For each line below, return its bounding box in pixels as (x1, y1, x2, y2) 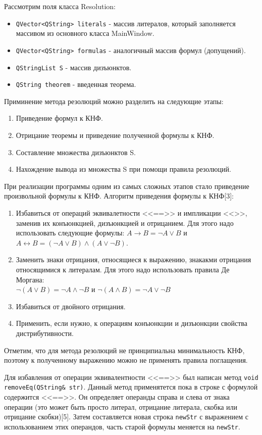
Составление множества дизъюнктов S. (16, 147, 136, 157)
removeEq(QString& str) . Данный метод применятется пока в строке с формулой (4, 381, 258, 392)
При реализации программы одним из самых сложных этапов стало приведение (4, 180, 249, 191)
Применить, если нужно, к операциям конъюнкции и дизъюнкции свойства (16, 318, 247, 328)
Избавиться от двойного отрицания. (16, 301, 126, 311)
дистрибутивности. (16, 327, 74, 338)
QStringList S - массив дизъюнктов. (16, 62, 132, 72)
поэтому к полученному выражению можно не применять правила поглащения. (4, 355, 248, 365)
